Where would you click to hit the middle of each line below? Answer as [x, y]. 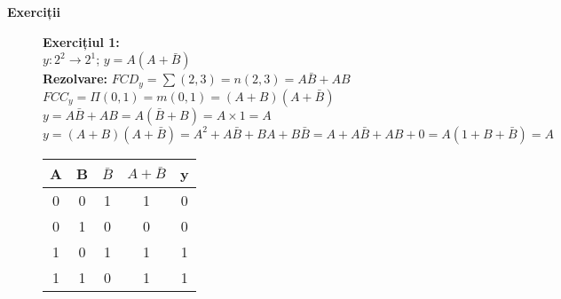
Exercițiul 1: [81, 41]
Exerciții [34, 12]
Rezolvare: [75, 79]
